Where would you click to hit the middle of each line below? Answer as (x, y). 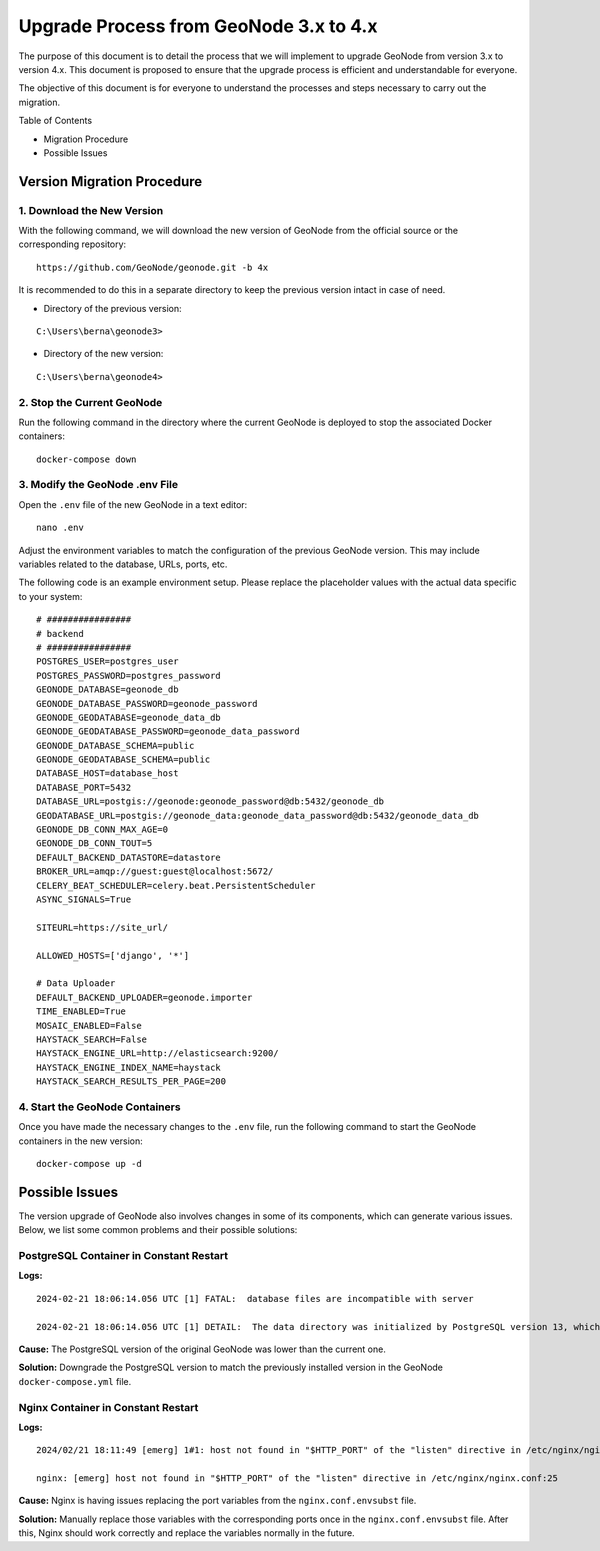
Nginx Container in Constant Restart (108, 1407)
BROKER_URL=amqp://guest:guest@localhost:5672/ (155, 871)
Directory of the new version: (103, 354)
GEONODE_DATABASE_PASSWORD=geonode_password (147, 703)
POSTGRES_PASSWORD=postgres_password (129, 675)
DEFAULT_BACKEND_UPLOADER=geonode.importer (144, 997)
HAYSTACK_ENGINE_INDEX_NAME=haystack (129, 1067)
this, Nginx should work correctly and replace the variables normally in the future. (186, 1533)
